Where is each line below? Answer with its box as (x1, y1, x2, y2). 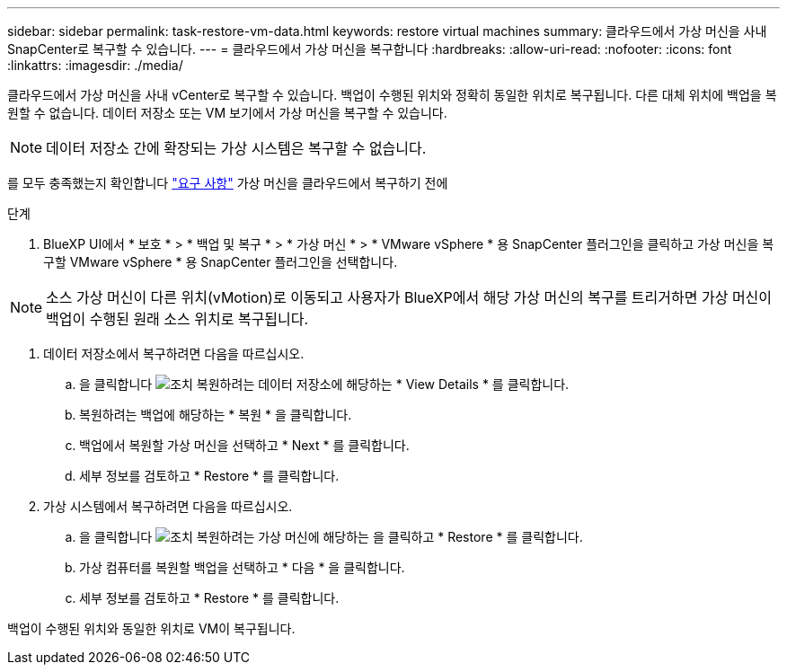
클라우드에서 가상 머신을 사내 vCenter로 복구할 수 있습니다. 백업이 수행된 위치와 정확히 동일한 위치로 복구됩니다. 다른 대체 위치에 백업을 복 (7, 87, 777, 102)
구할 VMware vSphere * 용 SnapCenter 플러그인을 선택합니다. (43, 254, 398, 270)
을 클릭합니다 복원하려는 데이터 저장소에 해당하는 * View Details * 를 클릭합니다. (79, 376, 570, 392)
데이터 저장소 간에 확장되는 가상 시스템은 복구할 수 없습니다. (46, 139, 427, 157)
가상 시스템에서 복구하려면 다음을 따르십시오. (43, 499, 293, 514)
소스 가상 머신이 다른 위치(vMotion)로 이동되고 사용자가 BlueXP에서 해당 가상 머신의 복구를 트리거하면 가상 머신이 (46, 288, 773, 306)
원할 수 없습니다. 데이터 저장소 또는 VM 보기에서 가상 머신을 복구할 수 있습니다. (7, 105, 447, 120)
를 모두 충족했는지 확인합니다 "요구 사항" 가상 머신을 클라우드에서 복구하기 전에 (7, 175, 448, 190)
